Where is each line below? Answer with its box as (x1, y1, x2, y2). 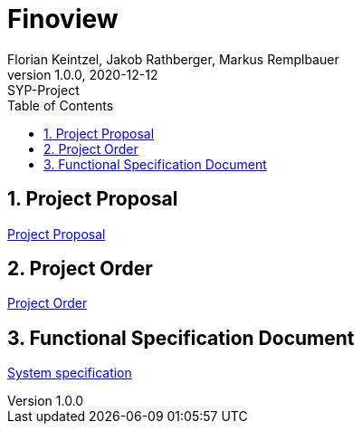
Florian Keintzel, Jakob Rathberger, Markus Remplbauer (7, 51, 339, 67)
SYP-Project (7, 81, 80, 98)
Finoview (7, 4, 119, 34)
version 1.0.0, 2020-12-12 (7, 66, 158, 82)
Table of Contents (7, 97, 114, 113)
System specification (7, 365, 132, 381)
